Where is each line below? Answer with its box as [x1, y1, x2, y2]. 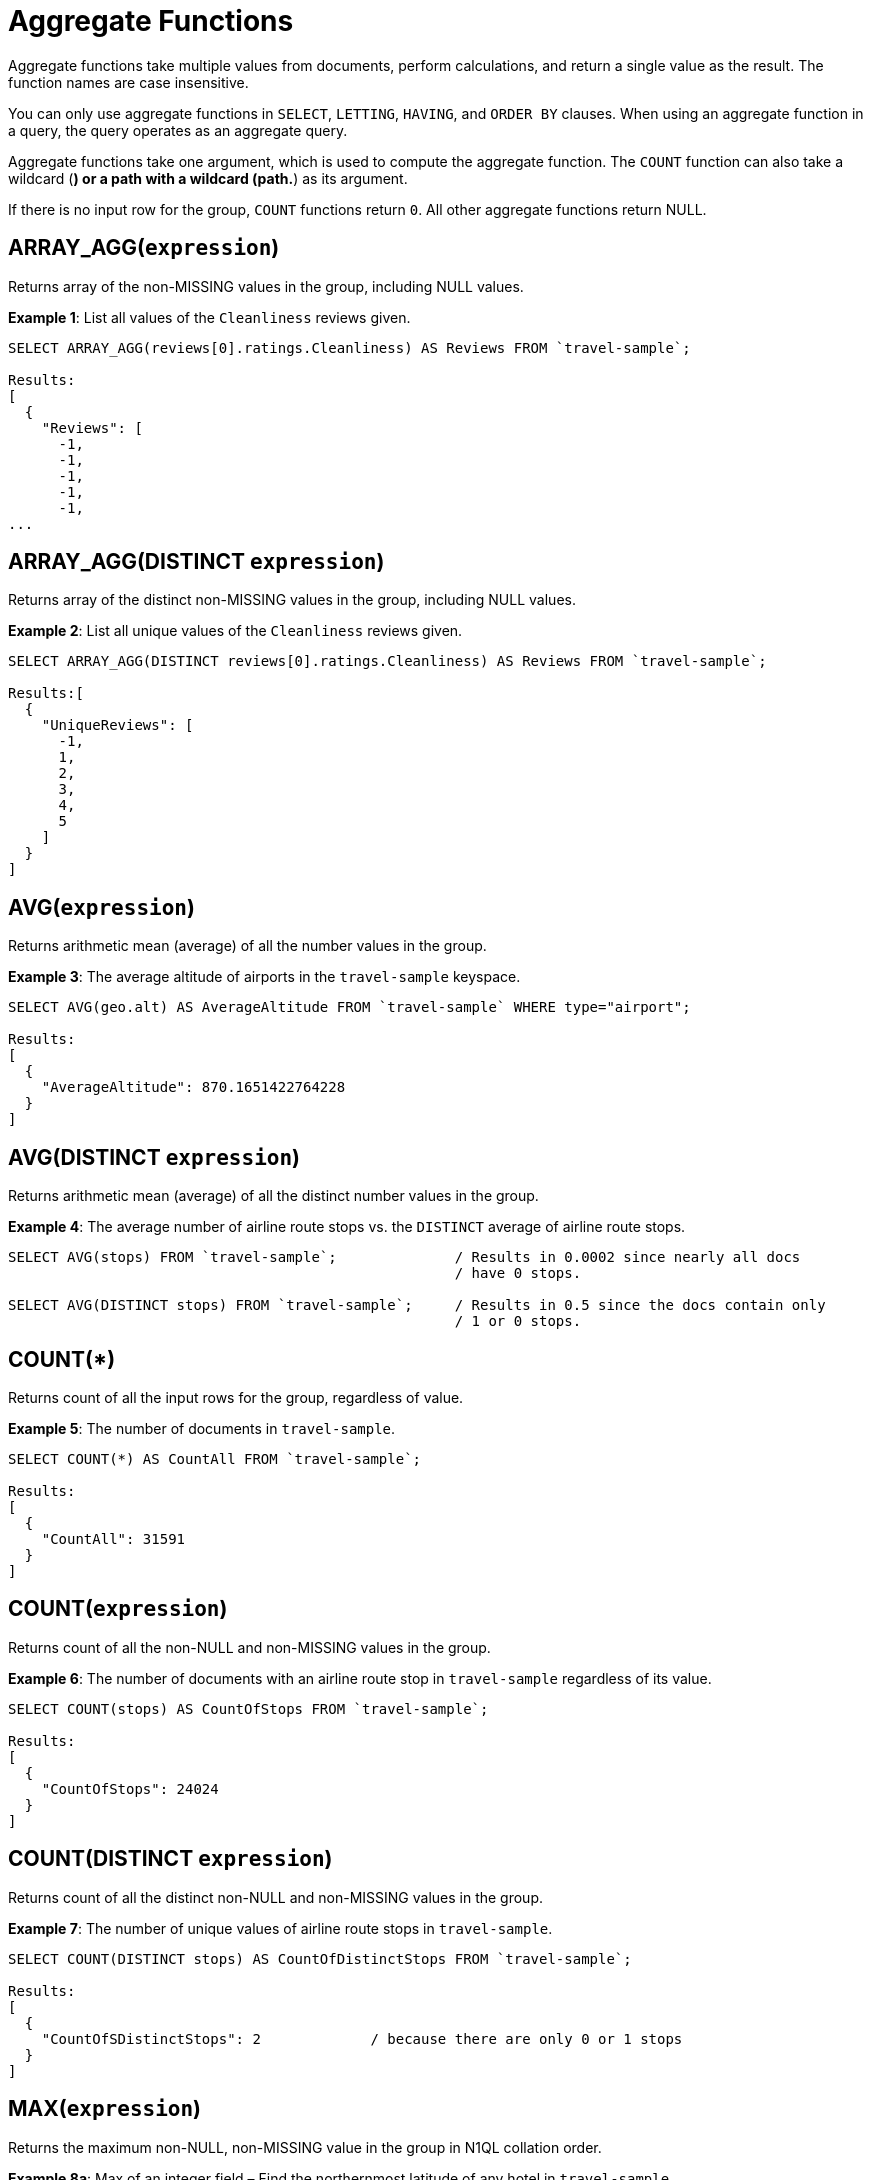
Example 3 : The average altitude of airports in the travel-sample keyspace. [8, 968, 521, 986]
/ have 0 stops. [454, 1265, 582, 1282]
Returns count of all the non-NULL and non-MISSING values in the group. [8, 1638, 491, 1656]
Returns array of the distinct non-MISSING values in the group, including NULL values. [8, 591, 576, 609]
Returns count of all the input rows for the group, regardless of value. [8, 1388, 464, 1406]
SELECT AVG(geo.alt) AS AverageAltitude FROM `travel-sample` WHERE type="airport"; [8, 999, 691, 1016]
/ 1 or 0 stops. [454, 1313, 582, 1330]
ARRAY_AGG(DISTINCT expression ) [8, 549, 385, 575]
